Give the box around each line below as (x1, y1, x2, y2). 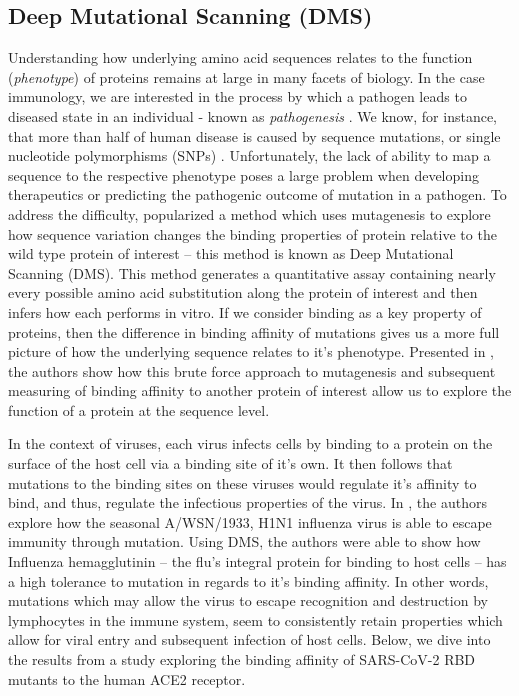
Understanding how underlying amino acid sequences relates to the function (8, 47, 473, 68)
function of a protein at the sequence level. (8, 399, 270, 420)
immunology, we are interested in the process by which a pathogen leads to (8, 86, 467, 107)
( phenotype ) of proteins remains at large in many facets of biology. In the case (8, 66, 485, 87)
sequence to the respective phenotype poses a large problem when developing (8, 164, 479, 185)
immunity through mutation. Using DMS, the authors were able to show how (8, 531, 481, 552)
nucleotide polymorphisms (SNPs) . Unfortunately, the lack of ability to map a (8, 145, 491, 166)
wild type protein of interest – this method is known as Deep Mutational (8, 243, 454, 264)
